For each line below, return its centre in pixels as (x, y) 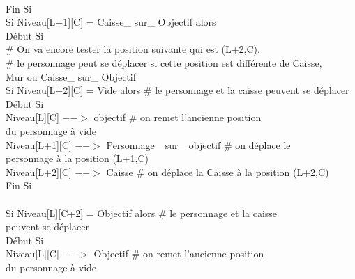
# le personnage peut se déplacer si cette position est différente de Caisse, (164, 62)
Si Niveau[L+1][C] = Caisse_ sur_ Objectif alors (111, 22)
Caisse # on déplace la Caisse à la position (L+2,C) (218, 172)
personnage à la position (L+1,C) (77, 158)
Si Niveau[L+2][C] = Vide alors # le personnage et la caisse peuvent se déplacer (177, 90)
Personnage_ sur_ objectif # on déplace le (198, 144)
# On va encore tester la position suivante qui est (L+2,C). (133, 49)
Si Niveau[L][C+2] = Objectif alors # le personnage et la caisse (142, 213)
